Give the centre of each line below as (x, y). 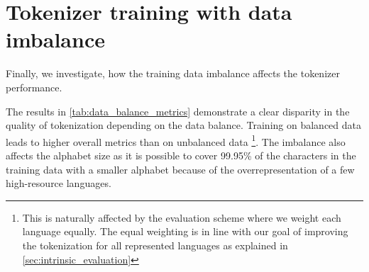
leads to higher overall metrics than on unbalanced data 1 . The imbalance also (176, 140)
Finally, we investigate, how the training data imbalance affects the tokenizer (173, 73)
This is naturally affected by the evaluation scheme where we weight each (182, 217)
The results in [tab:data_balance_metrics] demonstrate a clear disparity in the (178, 111)
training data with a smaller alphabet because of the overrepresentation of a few (180, 169)
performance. (34, 87)
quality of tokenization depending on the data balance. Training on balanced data (184, 125)
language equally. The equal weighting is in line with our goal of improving (185, 231)
